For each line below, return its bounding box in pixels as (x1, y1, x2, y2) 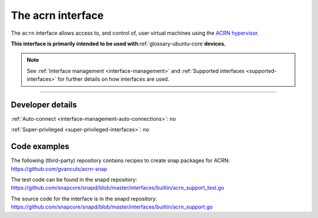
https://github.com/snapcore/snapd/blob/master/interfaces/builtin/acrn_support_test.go (11, 184, 224, 191)
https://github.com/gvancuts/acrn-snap (11, 165, 107, 172)
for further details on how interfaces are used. (57, 75, 170, 82)
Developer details (11, 100, 77, 110)
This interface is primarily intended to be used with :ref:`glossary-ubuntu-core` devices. (11, 40, 226, 47)
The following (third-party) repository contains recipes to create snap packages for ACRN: (11, 157, 230, 164)
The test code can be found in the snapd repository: (11, 176, 138, 183)
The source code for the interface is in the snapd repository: (11, 195, 157, 202)
